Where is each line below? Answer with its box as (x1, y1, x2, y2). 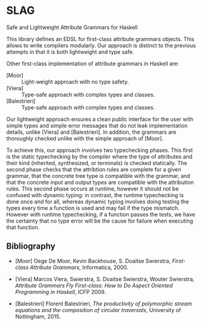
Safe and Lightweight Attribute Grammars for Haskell (6, 24, 138, 31)
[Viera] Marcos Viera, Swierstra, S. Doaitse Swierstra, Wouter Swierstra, (15, 275, 195, 282)
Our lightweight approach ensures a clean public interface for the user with (6, 116, 194, 123)
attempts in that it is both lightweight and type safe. (6, 48, 134, 55)
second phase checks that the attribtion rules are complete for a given (6, 166, 181, 173)
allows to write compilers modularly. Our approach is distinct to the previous (6, 42, 197, 49)
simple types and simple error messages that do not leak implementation (6, 122, 188, 129)
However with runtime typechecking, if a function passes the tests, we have (6, 210, 195, 218)
